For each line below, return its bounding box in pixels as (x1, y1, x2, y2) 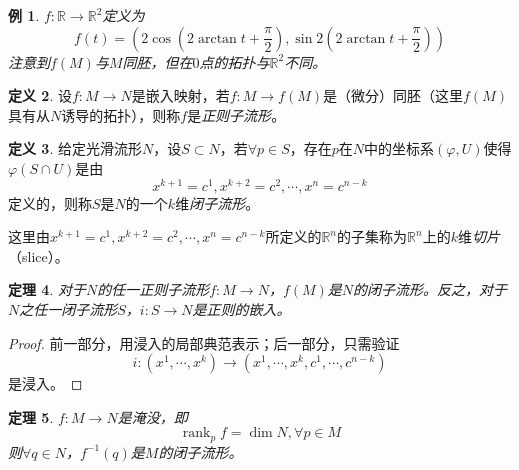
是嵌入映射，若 (131, 85, 230, 106)
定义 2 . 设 (8, 85, 72, 106)
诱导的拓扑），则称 (61, 104, 181, 125)
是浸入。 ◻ (8, 373, 83, 394)
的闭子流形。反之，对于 (353, 279, 508, 300)
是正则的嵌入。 (192, 299, 291, 320)
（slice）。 (8, 245, 69, 266)
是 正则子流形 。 (187, 104, 286, 125)
